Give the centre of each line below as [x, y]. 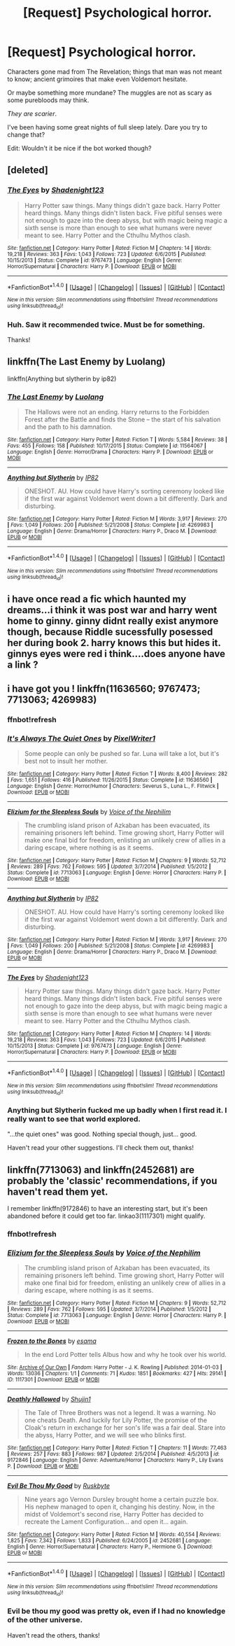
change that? [26, 134]
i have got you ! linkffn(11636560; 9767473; [104, 688]
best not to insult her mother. [66, 761]
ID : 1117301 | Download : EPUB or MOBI [54, 1380]
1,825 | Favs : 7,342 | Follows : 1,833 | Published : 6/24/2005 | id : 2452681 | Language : [109, 1541]
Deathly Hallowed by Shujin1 [49, 1399]
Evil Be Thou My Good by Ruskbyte [59, 1486]
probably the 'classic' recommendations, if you [112, 1181]
